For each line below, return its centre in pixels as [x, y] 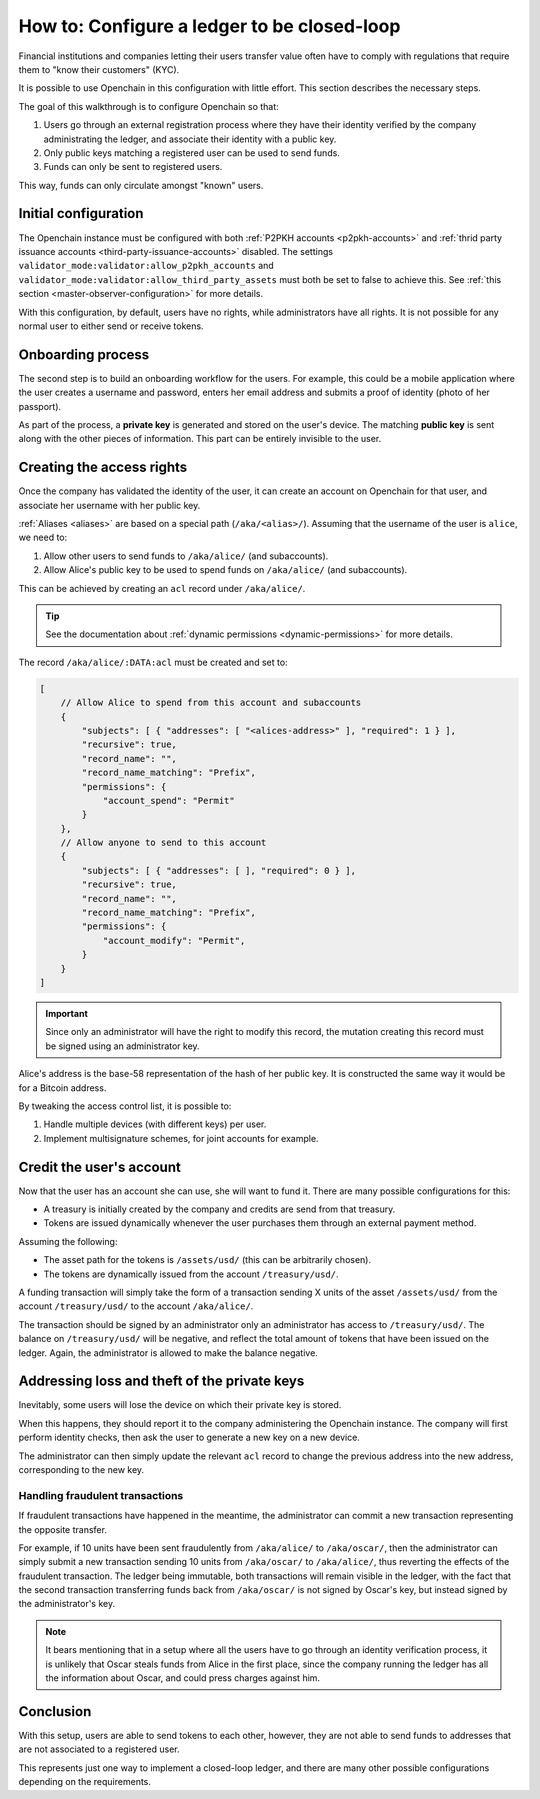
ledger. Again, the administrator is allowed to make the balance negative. [168, 1352]
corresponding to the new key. [81, 1469]
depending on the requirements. [85, 1782]
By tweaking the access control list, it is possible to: [125, 1106]
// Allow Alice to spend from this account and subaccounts [211, 703]
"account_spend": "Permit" [168, 800]
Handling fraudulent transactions [101, 1495]
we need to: [43, 537]
